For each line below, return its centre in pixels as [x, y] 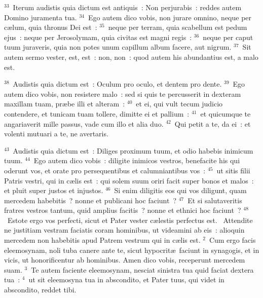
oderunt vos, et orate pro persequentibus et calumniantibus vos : [105, 170]
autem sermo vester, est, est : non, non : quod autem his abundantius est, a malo [131, 57]
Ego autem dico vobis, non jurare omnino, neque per [170, 17]
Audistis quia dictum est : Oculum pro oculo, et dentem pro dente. [117, 84]
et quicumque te [226, 113]
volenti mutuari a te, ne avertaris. [56, 134]
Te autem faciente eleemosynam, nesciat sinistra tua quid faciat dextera [142, 269]
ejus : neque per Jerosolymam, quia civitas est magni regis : [98, 37]
